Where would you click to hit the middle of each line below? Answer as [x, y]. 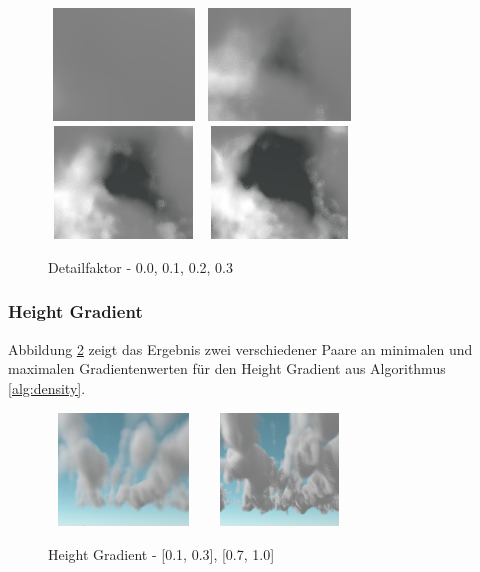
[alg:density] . [47, 387]
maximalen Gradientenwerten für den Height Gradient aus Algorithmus [227, 368]
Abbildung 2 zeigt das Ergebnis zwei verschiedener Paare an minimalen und [240, 348]
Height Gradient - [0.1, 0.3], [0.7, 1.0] [161, 553]
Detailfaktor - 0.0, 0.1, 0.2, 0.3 [140, 266]
